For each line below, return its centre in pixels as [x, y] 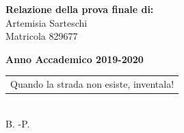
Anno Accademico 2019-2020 [75, 59]
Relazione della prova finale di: [80, 9]
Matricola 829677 [42, 36]
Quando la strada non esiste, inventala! [92, 84]
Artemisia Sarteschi [47, 22]
